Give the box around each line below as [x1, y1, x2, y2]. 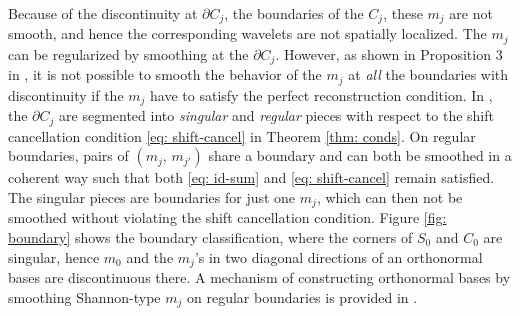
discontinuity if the [8, 84, 124, 105]
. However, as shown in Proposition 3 [275, 43, 503, 64]
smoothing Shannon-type [8, 286, 161, 307]
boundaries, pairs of [8, 145, 129, 166]
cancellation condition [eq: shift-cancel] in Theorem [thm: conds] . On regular [8, 125, 476, 146]
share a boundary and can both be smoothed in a [208, 145, 512, 166]
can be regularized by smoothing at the [8, 43, 249, 64]
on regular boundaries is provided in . [187, 286, 418, 307]
